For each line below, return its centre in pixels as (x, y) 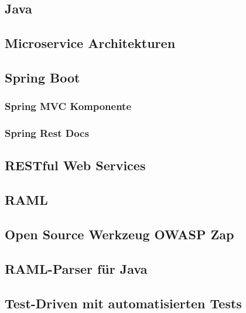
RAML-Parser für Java (76, 268)
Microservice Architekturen (90, 43)
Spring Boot (42, 77)
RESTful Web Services (75, 165)
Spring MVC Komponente (68, 106)
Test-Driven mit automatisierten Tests (123, 303)
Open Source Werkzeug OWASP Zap (119, 234)
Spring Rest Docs (47, 133)
